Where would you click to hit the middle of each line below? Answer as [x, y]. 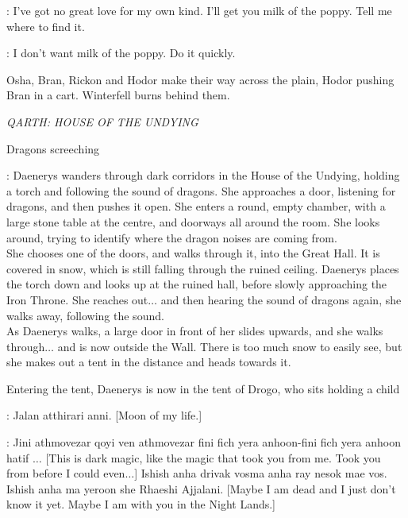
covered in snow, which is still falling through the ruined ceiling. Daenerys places [203, 268]
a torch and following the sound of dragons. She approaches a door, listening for [201, 190]
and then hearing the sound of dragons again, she [281, 299]
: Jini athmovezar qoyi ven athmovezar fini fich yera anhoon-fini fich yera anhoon [204, 442]
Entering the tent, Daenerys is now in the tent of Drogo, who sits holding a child [203, 388]
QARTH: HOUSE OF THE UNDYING [102, 121]
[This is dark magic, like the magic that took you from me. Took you [213, 457]
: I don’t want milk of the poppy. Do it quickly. [121, 53]
